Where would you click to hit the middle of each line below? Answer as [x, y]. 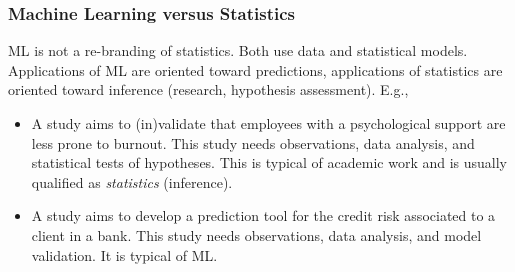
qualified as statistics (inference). [132, 181]
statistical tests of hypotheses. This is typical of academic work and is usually [269, 162]
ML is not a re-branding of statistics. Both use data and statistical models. [238, 50]
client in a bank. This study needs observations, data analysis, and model [256, 234]
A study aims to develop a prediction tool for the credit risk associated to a [263, 215]
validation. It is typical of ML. [124, 254]
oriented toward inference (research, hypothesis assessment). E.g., [208, 89]
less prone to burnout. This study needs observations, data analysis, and [253, 142]
